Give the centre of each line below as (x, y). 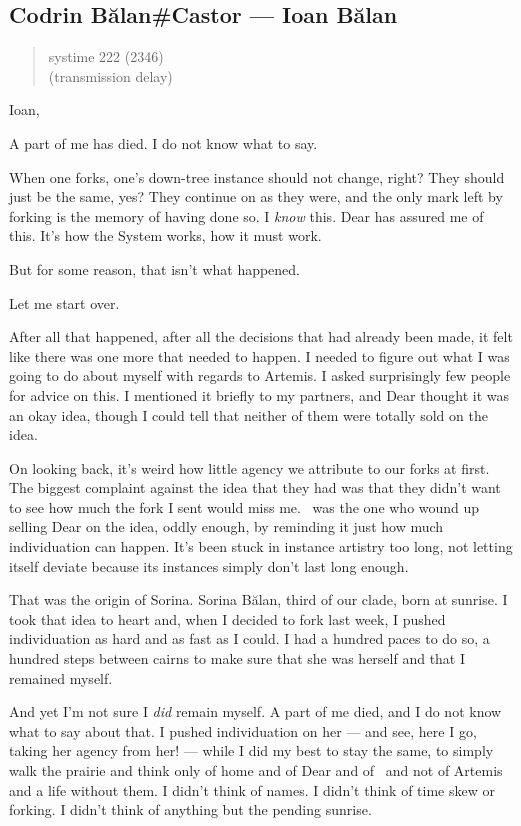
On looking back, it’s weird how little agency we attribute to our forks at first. (249, 467)
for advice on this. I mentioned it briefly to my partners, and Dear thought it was (259, 394)
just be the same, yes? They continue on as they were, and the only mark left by (256, 196)
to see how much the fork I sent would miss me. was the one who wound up (244, 506)
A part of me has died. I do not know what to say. (163, 142)
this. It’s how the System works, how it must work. (165, 235)
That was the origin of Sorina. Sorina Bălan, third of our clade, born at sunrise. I (258, 599)
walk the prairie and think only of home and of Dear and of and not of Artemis (256, 770)
